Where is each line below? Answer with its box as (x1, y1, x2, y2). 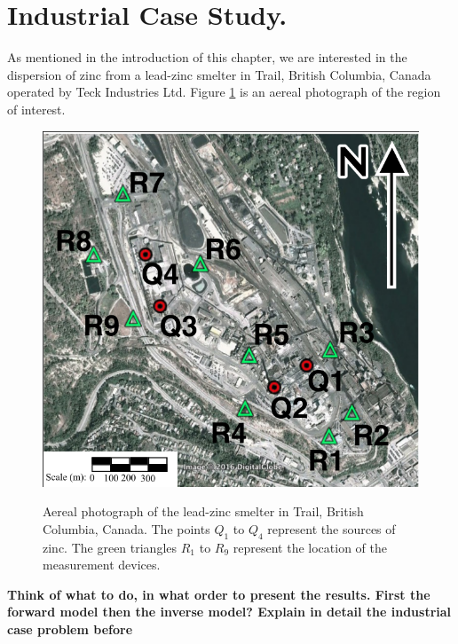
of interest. (7, 99, 66, 118)
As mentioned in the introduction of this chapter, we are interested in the (7, 48, 407, 67)
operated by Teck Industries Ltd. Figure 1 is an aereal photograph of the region (7, 82, 441, 101)
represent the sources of (267, 519, 396, 538)
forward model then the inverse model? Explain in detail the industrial (7, 602, 452, 621)
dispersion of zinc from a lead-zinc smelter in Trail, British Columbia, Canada (7, 65, 431, 83)
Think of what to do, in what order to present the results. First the (7, 585, 430, 603)
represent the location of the (233, 538, 388, 556)
